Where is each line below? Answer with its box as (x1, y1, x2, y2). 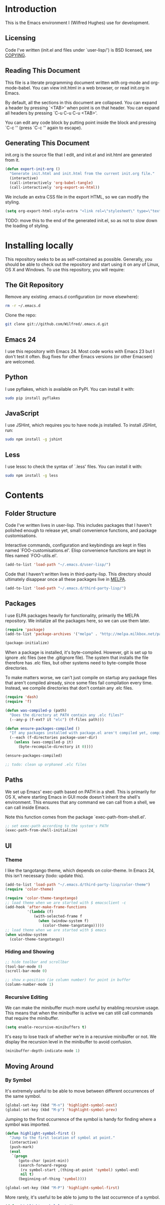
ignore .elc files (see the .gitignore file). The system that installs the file (5, 655, 149, 660)
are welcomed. (5, 359, 35, 365)
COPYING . (5, 52, 27, 58)
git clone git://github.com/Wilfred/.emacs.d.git (5, 322, 109, 327)
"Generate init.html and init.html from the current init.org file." (9, 171, 155, 176)
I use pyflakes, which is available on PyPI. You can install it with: (5, 386, 135, 392)
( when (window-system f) (38, 918, 89, 923)
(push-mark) (9, 1145, 34, 1149)
